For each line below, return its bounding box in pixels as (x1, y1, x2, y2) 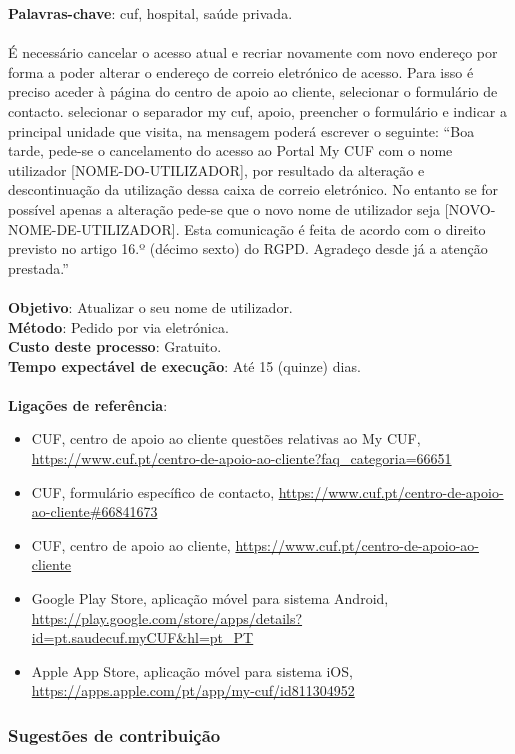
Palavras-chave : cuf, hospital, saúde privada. (8, 3, 293, 23)
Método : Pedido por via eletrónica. (8, 316, 229, 337)
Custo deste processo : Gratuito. (8, 336, 222, 357)
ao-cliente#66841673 (31, 501, 158, 522)
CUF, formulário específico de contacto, (31, 481, 275, 502)
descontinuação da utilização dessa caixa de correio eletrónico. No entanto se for (8, 179, 499, 200)
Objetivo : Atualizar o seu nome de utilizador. (8, 296, 293, 317)
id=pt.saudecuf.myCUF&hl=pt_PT (31, 627, 254, 648)
